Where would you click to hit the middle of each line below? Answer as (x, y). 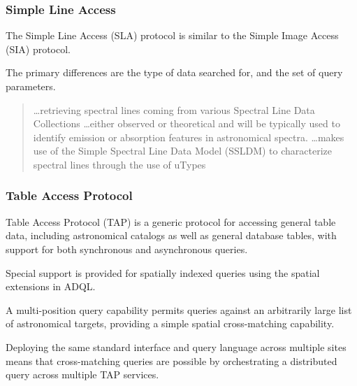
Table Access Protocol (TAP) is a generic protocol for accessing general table (171, 221)
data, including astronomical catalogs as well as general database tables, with (171, 235)
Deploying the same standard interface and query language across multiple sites (176, 346)
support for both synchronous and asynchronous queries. (127, 249)
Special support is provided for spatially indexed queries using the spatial (163, 272)
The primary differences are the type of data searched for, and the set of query (174, 72)
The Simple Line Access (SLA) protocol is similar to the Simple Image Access (172, 35)
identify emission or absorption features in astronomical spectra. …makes (189, 137)
